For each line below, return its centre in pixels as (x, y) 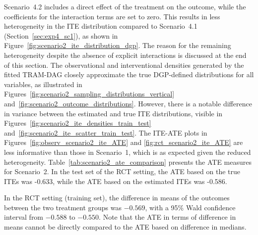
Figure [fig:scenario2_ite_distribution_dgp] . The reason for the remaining (118, 45)
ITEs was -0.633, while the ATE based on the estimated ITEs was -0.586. (116, 181)
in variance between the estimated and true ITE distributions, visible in (113, 113)
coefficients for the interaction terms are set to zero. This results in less (112, 16)
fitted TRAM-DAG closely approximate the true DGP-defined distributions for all (129, 74)
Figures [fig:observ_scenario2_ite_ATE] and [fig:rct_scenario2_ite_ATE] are (124, 142)
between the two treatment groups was (63, 207)
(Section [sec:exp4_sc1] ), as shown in (61, 35)
